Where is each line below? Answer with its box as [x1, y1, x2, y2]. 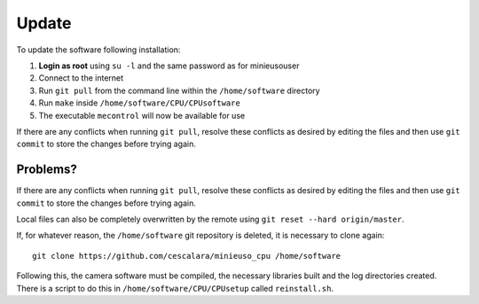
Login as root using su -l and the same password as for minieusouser [38, 60, 300, 71]
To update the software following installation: [16, 44, 181, 55]
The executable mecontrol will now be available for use [38, 110, 246, 121]
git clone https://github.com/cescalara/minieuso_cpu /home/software [32, 251, 342, 261]
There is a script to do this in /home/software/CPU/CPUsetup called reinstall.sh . [16, 283, 334, 293]
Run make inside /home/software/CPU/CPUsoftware [38, 97, 241, 108]
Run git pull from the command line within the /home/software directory [38, 85, 320, 96]
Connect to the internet [38, 73, 124, 83]
